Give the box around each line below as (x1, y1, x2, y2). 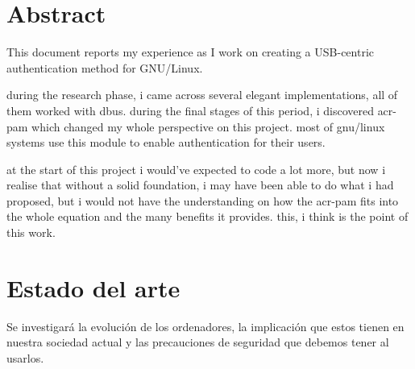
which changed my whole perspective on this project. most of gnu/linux (31, 118, 385, 135)
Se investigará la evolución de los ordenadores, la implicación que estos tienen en (6, 317, 405, 334)
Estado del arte (6, 271, 181, 304)
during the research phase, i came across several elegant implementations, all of (6, 86, 398, 103)
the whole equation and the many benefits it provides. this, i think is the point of (6, 208, 409, 225)
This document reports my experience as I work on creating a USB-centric (6, 44, 374, 60)
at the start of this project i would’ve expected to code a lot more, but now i (6, 160, 386, 177)
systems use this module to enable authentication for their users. (6, 134, 326, 151)
